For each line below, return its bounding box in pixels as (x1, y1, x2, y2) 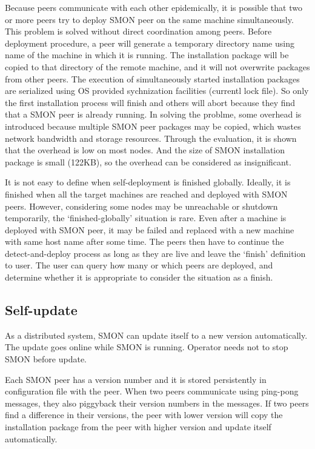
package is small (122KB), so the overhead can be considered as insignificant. (5, 155, 291, 168)
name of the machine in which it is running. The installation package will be (5, 48, 289, 61)
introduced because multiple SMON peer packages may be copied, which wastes (5, 119, 301, 132)
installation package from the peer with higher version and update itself (5, 421, 271, 433)
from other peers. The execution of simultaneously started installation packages (5, 72, 300, 85)
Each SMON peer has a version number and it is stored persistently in (5, 373, 267, 385)
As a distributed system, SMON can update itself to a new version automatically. (5, 328, 308, 341)
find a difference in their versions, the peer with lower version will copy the (5, 408, 283, 421)
